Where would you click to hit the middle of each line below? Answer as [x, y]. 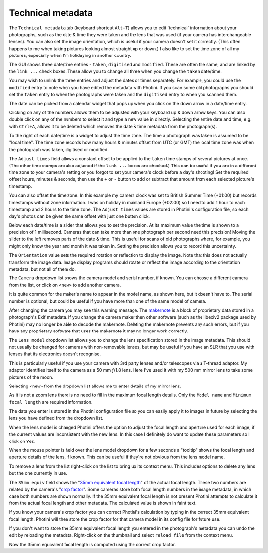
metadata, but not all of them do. [43, 269]
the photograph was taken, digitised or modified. [59, 149]
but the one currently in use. [38, 473]
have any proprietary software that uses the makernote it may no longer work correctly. [99, 331]
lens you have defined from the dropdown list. [56, 418]
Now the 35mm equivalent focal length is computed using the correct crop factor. [93, 544]
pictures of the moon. [31, 377]
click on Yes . [22, 441]
